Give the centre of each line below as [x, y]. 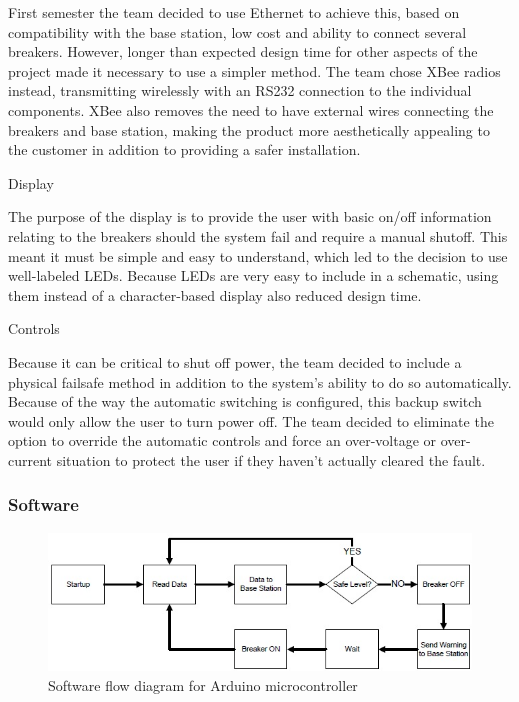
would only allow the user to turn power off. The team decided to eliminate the [251, 420]
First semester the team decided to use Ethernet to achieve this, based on [234, 12]
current [30, 459]
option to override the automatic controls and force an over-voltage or [222, 440]
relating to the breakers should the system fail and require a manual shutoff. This [258, 235]
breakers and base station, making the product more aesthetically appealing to [249, 129]
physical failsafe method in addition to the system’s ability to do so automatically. [260, 381]
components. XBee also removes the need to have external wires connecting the [251, 109]
